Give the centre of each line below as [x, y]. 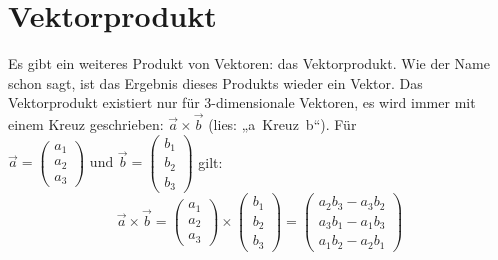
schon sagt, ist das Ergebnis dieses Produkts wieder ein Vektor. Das [215, 82]
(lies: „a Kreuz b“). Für [282, 124]
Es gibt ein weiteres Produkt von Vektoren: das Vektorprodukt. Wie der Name [249, 63]
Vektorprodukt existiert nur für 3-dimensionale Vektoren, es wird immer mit [242, 102]
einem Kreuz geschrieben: [86, 124]
